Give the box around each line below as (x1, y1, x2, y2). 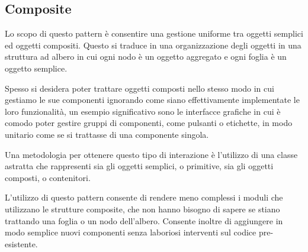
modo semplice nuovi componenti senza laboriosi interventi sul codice (5, 226, 256, 238)
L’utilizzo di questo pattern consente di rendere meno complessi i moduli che (5, 191, 283, 203)
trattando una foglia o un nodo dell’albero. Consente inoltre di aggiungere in (5, 214, 283, 227)
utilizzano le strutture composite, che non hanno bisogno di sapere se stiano (5, 202, 280, 215)
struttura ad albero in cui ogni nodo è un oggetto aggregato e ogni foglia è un (5, 50, 287, 63)
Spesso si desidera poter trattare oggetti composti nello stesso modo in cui (5, 82, 274, 94)
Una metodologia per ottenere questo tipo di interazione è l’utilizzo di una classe (5, 148, 298, 160)
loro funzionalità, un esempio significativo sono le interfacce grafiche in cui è (5, 105, 281, 117)
